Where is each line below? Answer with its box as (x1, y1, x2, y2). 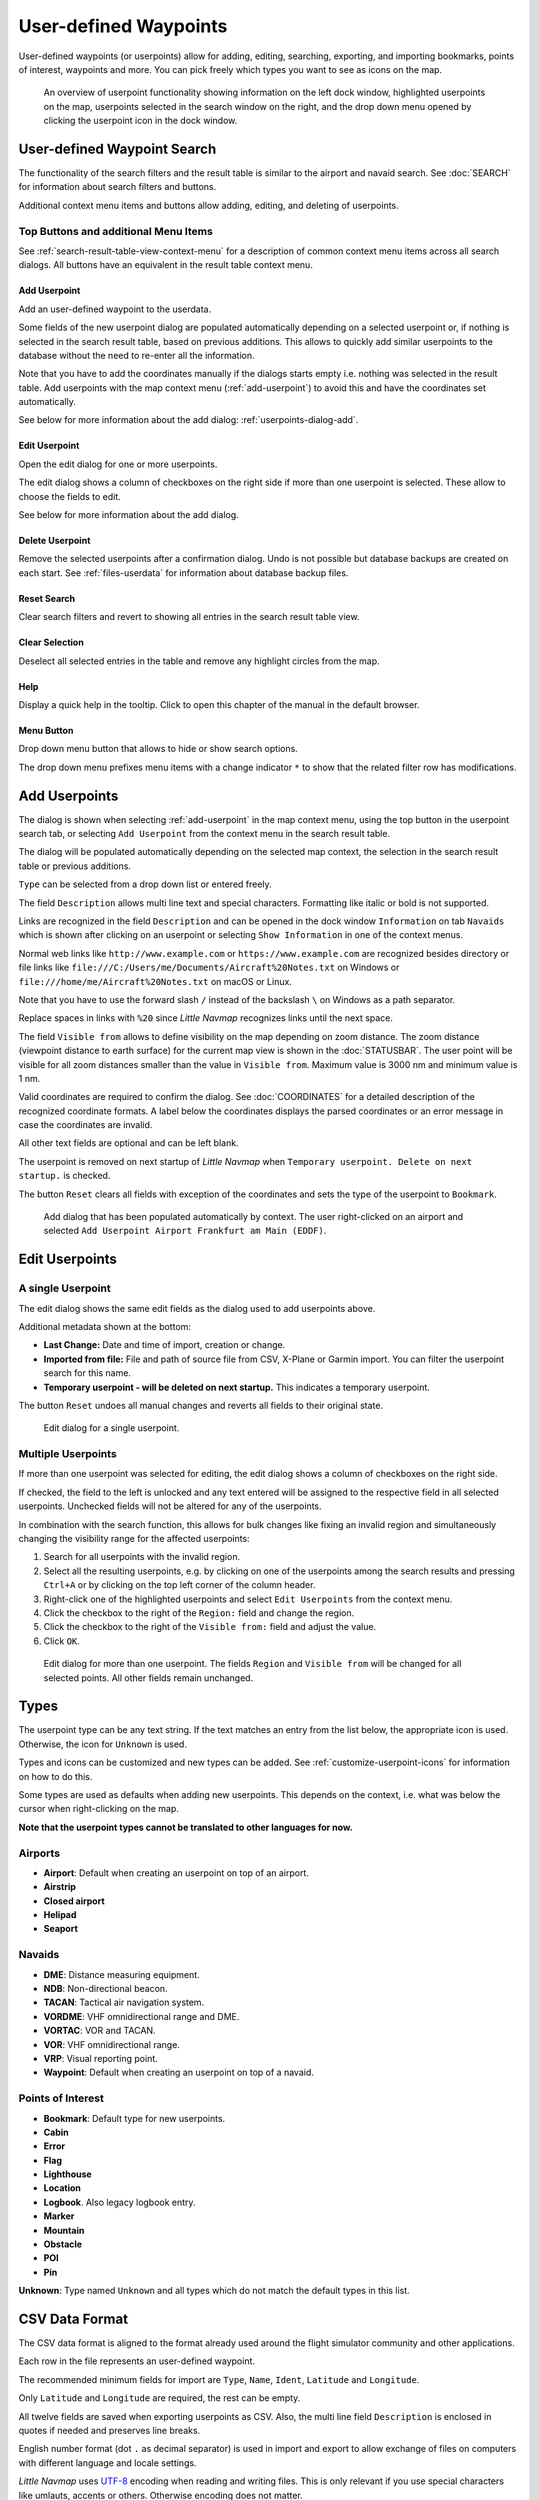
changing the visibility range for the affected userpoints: (18, 1533, 250, 1545)
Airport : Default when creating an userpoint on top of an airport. (43, 1866, 310, 1879)
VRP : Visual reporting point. (43, 2052, 159, 2064)
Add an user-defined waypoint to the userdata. (18, 303, 212, 315)
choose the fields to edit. (18, 490, 122, 502)
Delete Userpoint (18, 535, 91, 547)
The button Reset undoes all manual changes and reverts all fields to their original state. (18, 1399, 384, 1411)
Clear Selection (18, 636, 84, 649)
